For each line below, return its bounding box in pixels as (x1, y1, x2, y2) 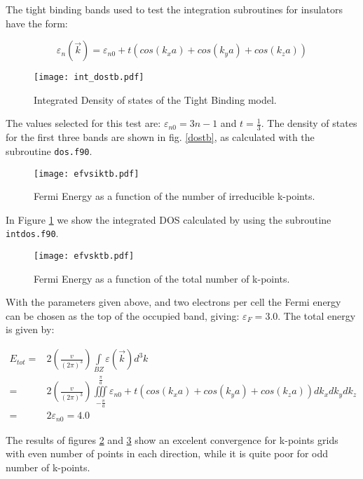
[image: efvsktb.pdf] (34, 251, 135, 262)
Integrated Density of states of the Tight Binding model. (34, 92, 277, 107)
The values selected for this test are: (6, 116, 161, 130)
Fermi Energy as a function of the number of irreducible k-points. (34, 189, 315, 203)
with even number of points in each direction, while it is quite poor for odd (6, 446, 329, 461)
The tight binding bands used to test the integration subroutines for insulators (6, 2, 343, 16)
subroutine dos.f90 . (6, 143, 93, 158)
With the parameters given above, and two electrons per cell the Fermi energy (6, 295, 341, 309)
